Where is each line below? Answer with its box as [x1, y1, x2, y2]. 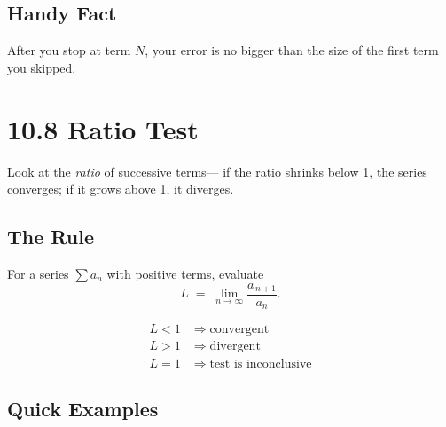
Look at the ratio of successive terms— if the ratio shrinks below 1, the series [7, 162, 427, 180]
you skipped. [7, 58, 76, 76]
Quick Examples [7, 394, 159, 422]
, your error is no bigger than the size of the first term [145, 41, 439, 59]
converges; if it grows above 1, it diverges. [7, 179, 234, 198]
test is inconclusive [209, 357, 312, 370]
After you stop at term [7, 41, 131, 59]
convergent [209, 323, 270, 336]
